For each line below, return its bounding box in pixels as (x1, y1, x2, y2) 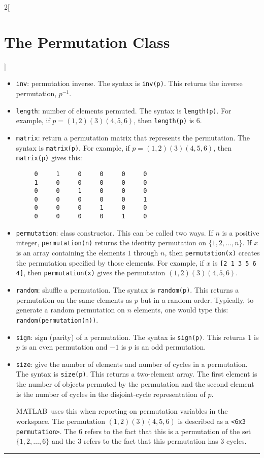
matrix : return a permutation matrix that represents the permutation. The (16, 132, 250, 142)
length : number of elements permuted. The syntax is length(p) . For (16, 105, 232, 116)
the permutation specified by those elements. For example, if (16, 257, 204, 268)
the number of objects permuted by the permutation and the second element (16, 379, 254, 389)
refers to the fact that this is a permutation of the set (84, 425, 251, 436)
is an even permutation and (22, 341, 108, 352)
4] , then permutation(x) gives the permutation (16, 267, 166, 278)
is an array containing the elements (16, 247, 125, 258)
